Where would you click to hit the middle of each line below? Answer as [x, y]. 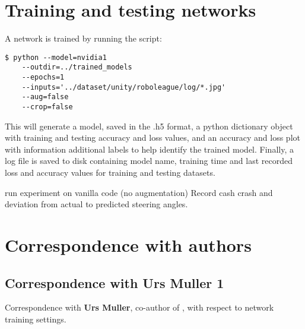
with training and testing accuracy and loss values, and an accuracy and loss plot [152, 137]
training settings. [36, 319]
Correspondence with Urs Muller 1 [115, 282]
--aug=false [45, 97]
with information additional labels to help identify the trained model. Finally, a [149, 149]
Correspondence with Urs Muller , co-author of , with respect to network [139, 307]
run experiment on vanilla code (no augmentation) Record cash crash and [139, 192]
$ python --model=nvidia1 [56, 57]
